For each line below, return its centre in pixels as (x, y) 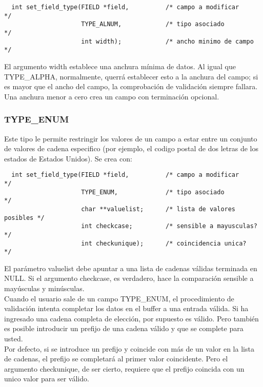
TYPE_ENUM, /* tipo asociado (153, 192)
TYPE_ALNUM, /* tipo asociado (153, 24)
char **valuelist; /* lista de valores (158, 209)
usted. (14, 339)
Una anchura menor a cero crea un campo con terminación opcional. (112, 96)
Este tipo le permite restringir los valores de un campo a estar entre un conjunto (131, 138)
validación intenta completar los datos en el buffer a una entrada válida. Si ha (126, 308)
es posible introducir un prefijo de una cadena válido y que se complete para (124, 328)
